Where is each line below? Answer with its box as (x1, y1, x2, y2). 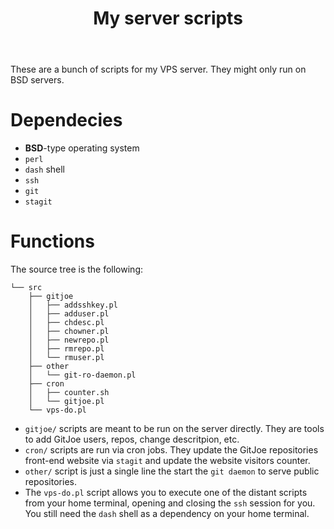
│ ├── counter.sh (28, 388, 110, 398)
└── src (10, 283, 43, 293)
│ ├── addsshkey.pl (28, 300, 118, 311)
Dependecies (10, 109, 123, 132)
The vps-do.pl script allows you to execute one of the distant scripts (24, 487, 308, 499)
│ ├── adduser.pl (28, 309, 110, 319)
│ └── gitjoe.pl (28, 397, 105, 407)
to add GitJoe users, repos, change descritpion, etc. (24, 433, 240, 446)
